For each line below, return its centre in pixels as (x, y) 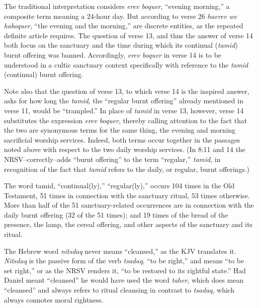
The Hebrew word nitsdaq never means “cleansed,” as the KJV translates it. (120, 251)
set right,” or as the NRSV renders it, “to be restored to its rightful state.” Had (125, 270)
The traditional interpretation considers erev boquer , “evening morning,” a (117, 6)
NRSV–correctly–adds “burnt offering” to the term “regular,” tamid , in (112, 159)
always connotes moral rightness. (54, 299)
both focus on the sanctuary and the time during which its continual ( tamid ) (121, 45)
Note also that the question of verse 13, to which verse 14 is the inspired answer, (127, 91)
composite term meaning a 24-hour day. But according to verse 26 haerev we (121, 16)
